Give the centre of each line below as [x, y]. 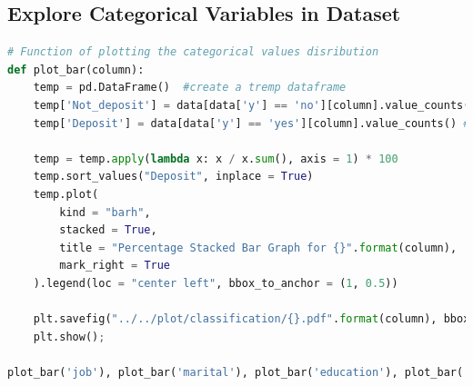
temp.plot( [66, 194]
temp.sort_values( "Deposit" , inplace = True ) [173, 177]
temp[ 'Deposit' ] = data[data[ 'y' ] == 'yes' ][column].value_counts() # [252, 123]
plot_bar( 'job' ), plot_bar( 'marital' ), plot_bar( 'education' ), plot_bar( [236, 372]
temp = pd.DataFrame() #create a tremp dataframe [190, 88]
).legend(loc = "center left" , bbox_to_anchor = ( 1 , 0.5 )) [216, 283]
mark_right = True [115, 266]
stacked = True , [108, 230]
